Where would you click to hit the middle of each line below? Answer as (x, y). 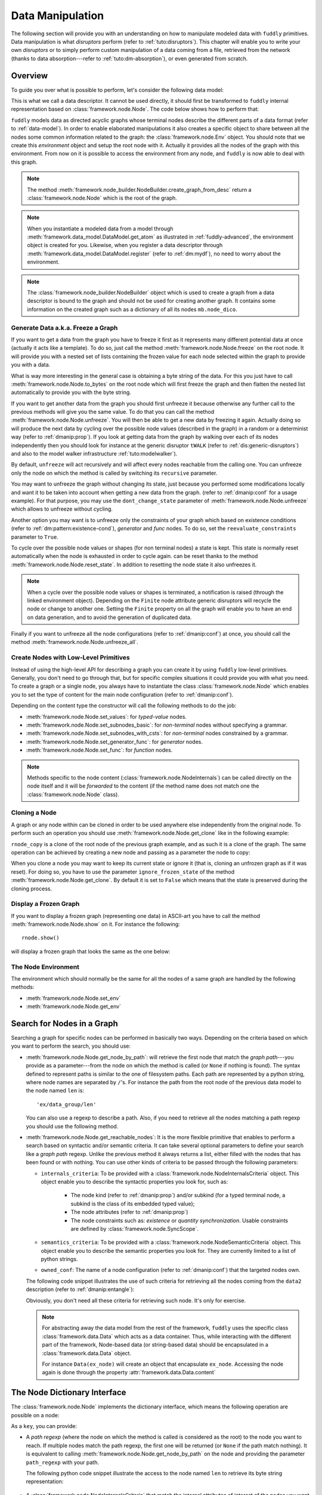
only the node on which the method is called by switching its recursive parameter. (114, 473)
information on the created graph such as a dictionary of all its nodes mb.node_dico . (132, 309)
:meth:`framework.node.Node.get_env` (74, 1006)
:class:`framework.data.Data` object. (86, 1353)
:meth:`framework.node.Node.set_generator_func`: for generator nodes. (114, 742)
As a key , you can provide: (44, 1426)
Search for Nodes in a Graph (65, 1023)
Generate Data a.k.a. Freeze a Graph (64, 328)
